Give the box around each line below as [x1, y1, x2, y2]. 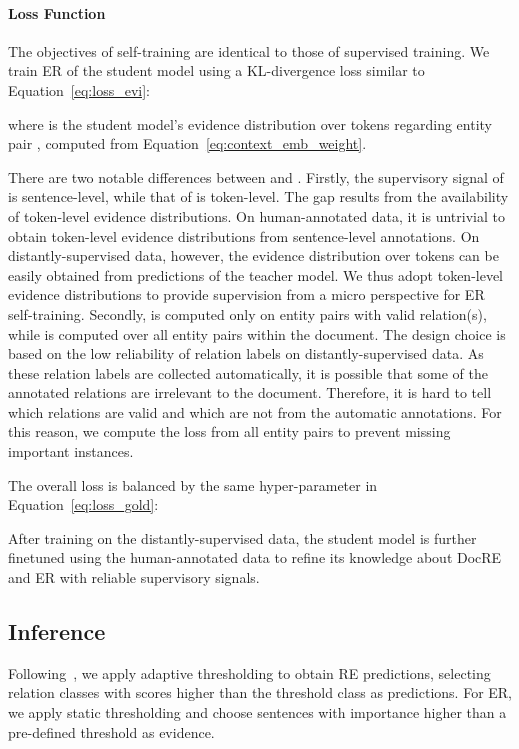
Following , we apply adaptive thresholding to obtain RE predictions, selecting [8, 662, 491, 683]
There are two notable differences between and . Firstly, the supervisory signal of [8, 166, 504, 187]
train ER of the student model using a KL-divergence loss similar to [8, 60, 425, 81]
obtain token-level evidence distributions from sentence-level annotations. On [8, 225, 480, 246]
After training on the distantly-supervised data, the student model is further [8, 527, 477, 548]
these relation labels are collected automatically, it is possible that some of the [8, 362, 489, 383]
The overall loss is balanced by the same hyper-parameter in [8, 474, 378, 495]
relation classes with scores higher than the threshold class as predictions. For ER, [8, 682, 513, 703]
